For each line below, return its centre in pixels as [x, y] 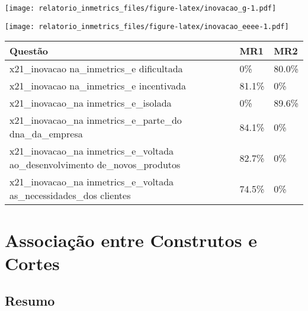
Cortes [32, 263]
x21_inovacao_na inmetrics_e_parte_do [96, 120]
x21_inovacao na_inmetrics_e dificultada [96, 69]
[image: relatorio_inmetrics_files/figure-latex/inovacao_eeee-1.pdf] [147, 26]
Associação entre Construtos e [131, 240]
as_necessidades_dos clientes [70, 195]
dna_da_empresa [46, 134]
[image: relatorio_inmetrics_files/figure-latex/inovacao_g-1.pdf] [141, 8]
